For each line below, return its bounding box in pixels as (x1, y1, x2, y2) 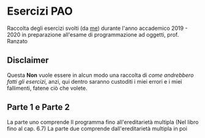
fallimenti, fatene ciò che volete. (7, 84, 88, 92)
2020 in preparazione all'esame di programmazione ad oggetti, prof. (7, 31, 179, 38)
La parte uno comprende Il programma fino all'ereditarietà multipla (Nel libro (7, 118, 199, 126)
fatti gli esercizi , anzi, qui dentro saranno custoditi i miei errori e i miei (7, 78, 182, 85)
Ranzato (7, 37, 28, 45)
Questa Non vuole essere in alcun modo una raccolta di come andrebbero (7, 71, 194, 79)
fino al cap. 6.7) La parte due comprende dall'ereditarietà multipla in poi (7, 125, 187, 132)
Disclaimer (7, 55, 49, 65)
